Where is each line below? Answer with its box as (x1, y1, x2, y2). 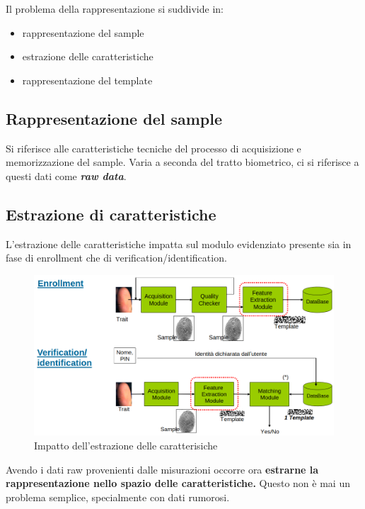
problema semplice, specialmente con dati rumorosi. (6, 489, 230, 504)
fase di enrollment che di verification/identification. (6, 250, 227, 265)
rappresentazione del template (22, 72, 153, 87)
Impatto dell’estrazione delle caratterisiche (34, 438, 218, 453)
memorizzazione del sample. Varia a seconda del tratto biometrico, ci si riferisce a (6, 155, 359, 169)
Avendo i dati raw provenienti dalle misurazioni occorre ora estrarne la (6, 462, 319, 476)
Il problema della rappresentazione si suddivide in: (6, 1, 224, 16)
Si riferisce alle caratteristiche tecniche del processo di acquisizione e (6, 140, 301, 155)
